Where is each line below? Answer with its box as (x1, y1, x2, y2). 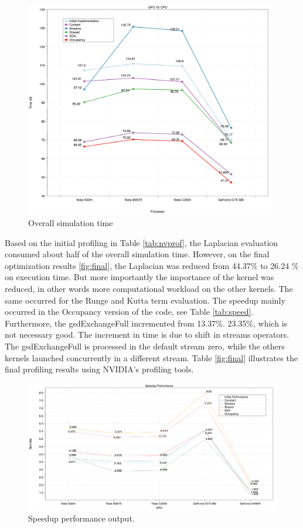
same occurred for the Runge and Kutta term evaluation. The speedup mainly (5, 294, 285, 306)
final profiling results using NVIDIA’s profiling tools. (5, 363, 194, 375)
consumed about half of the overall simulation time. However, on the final (5, 248, 270, 260)
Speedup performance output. (28, 512, 135, 524)
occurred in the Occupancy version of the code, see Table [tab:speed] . (5, 305, 254, 318)
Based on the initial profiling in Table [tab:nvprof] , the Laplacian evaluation (5, 236, 278, 248)
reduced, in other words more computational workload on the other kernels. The (5, 283, 293, 295)
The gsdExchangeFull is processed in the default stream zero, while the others (5, 340, 285, 352)
